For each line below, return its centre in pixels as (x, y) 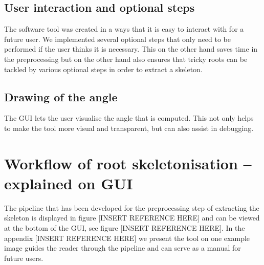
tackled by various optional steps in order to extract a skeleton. (103, 69)
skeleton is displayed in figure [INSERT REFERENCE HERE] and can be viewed (132, 218)
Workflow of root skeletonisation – (128, 163)
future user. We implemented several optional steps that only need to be (117, 39)
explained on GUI (69, 183)
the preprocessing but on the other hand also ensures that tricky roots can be (126, 59)
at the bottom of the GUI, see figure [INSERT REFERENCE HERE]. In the (125, 228)
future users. (24, 258)
